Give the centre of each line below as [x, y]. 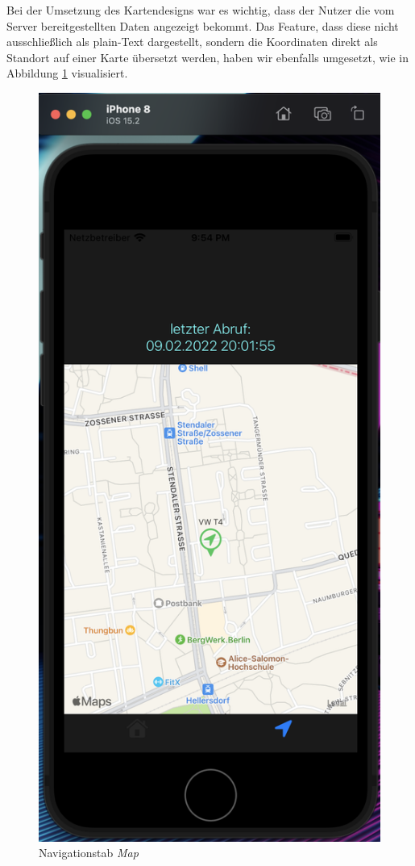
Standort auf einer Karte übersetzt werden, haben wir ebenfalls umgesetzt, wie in [208, 57]
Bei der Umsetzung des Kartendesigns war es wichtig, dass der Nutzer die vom [201, 10]
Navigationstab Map [89, 853]
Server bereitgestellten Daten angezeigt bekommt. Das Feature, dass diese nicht [203, 25]
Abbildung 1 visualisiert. [67, 73]
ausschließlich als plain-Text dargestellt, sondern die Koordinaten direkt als [192, 42]
